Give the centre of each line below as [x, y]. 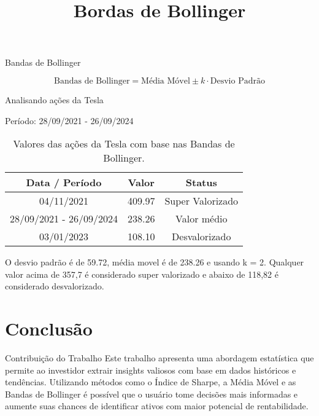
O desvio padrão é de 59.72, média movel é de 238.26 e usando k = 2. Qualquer [155, 262]
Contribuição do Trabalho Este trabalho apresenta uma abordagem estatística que [159, 358]
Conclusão [49, 328]
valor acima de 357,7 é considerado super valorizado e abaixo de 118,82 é [142, 274]
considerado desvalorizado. [55, 286]
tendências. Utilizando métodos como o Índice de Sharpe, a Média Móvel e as [151, 382]
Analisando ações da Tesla [54, 99]
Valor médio [202, 219]
